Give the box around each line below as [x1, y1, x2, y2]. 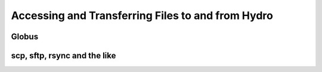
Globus [11, 32, 39, 42]
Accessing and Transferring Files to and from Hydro [11, 9, 274, 22]
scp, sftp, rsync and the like [11, 51, 116, 61]
